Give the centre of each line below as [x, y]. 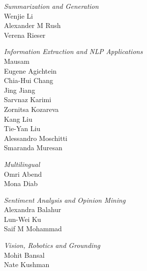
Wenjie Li [18, 15]
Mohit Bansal [24, 255]
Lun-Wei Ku [23, 219]
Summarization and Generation [51, 6]
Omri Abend [23, 174]
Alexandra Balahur [33, 209]
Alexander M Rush [32, 25]
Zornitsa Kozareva [31, 109]
